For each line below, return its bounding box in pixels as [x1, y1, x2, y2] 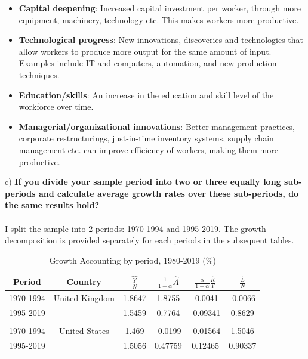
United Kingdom [53, 292, 115, 304]
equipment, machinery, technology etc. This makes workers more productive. [19, 13, 299, 26]
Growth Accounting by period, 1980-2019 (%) [49, 253, 216, 266]
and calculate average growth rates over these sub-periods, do [39, 187, 299, 199]
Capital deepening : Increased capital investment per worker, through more [19, 2, 301, 14]
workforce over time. [19, 100, 94, 113]
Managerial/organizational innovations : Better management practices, [19, 120, 295, 132]
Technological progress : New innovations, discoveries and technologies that [19, 33, 303, 46]
